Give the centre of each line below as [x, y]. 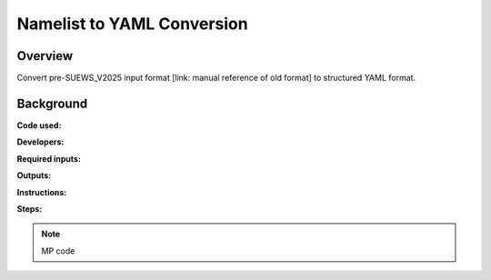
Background [52, 103]
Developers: [40, 142]
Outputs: [34, 175]
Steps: [30, 208]
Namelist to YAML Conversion [133, 24]
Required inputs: [49, 158]
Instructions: [42, 192]
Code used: [39, 125]
